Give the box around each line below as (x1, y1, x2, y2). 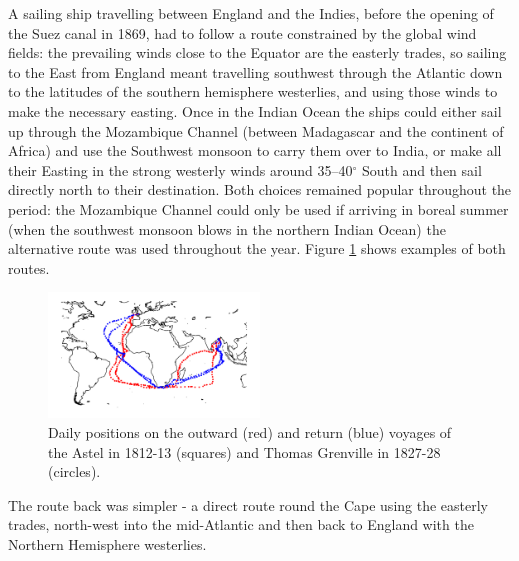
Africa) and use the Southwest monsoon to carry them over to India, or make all (8, 140, 502, 161)
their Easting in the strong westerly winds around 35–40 (8, 159, 353, 180)
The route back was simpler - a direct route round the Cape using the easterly (8, 494, 489, 515)
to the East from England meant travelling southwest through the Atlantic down (8, 61, 503, 82)
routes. (8, 257, 50, 278)
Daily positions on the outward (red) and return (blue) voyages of (48, 421, 452, 442)
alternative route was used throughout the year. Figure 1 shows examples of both (8, 238, 506, 259)
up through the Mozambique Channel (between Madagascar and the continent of (8, 120, 504, 141)
